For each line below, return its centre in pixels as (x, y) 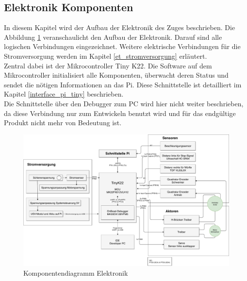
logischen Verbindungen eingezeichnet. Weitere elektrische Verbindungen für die (122, 46)
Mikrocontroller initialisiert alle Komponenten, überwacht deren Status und (116, 75)
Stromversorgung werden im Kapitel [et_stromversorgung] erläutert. (106, 56)
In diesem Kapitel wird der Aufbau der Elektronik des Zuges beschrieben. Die (120, 27)
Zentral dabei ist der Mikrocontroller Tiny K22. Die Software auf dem (108, 65)
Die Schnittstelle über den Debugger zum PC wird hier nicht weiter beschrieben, (124, 103)
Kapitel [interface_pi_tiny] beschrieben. (64, 94)
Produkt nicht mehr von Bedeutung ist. (63, 123)
